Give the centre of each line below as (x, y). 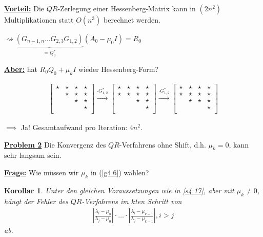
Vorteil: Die (24, 8)
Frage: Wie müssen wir (42, 172)
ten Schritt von (158, 201)
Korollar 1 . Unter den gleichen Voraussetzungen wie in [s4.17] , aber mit (119, 190)
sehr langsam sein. (33, 155)
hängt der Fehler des (36, 201)
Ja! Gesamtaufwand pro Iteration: (74, 127)
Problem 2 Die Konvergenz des (55, 144)
